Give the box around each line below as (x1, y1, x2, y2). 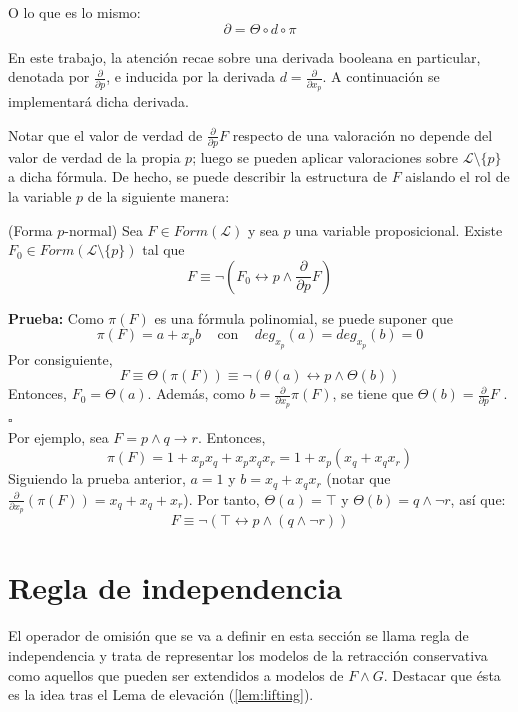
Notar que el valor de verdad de (8, 124, 203, 145)
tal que (142, 239, 185, 260)
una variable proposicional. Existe (295, 219, 503, 240)
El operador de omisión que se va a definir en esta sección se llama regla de (8, 625, 469, 646)
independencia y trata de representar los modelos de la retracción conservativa (8, 644, 488, 665)
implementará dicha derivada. (8, 90, 189, 111)
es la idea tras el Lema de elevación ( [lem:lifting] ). (8, 684, 314, 705)
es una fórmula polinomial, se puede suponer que (154, 307, 454, 328)
